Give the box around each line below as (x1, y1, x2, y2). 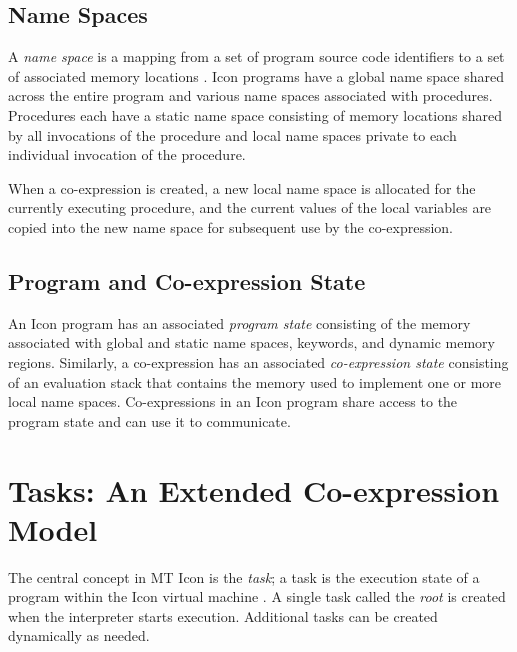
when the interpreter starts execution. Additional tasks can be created (8, 605, 438, 626)
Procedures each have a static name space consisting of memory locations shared (8, 104, 502, 125)
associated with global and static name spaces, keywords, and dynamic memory (8, 332, 496, 353)
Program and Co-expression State (8, 265, 366, 296)
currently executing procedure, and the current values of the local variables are (8, 197, 492, 218)
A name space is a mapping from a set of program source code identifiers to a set (8, 46, 505, 67)
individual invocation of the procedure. (8, 144, 246, 165)
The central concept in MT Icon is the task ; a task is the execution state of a (8, 566, 480, 587)
